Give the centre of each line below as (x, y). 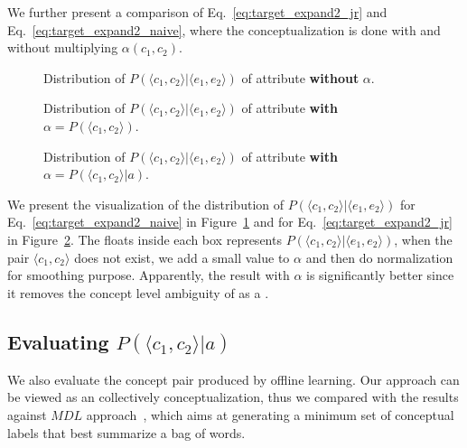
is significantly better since (380, 275)
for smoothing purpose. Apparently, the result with (149, 275)
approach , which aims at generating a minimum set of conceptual (270, 415)
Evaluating (58, 341)
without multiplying (63, 47)
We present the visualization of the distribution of (146, 204)
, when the (423, 239)
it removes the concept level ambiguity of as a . (138, 292)
